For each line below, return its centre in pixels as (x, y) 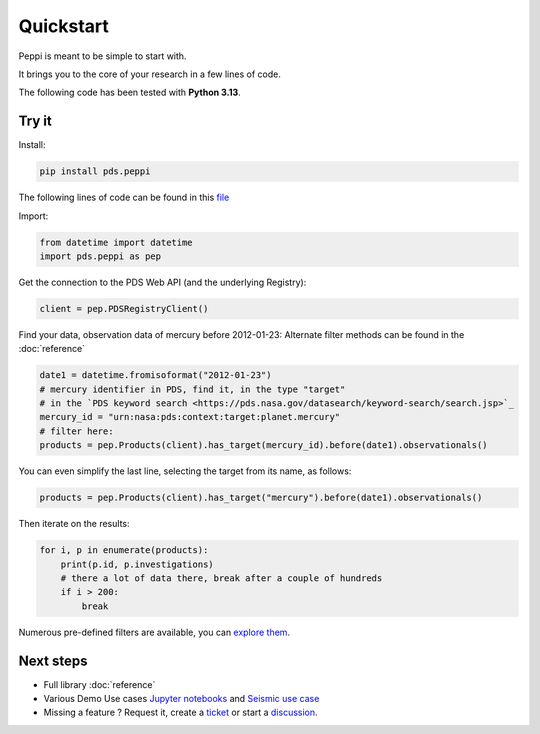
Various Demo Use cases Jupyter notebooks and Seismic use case (181, 699)
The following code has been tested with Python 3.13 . (130, 92)
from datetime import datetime (116, 242)
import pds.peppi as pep (100, 256)
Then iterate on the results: (74, 524)
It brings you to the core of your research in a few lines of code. (150, 74)
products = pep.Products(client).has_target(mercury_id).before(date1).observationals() (264, 445)
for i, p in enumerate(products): (124, 550)
